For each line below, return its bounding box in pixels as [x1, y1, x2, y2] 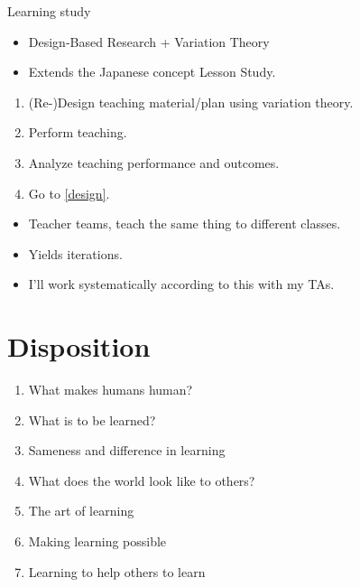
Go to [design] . [28, 183, 110, 202]
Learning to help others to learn [28, 562, 206, 581]
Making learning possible [28, 532, 167, 551]
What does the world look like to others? [28, 471, 255, 489]
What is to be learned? [28, 410, 156, 429]
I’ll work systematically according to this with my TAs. [28, 275, 335, 293]
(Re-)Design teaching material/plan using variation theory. [28, 92, 354, 111]
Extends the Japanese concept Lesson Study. [28, 62, 276, 81]
